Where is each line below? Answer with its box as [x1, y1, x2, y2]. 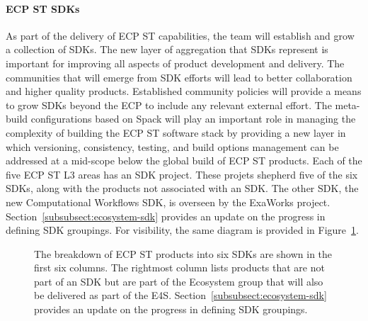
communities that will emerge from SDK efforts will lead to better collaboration [6, 69, 352, 84]
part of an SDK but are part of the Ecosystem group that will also [34, 274, 323, 288]
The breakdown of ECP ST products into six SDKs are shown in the [34, 246, 333, 261]
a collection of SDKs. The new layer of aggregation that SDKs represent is [6, 42, 328, 57]
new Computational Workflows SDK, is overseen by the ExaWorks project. [6, 194, 330, 209]
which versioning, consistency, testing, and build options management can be [6, 139, 339, 154]
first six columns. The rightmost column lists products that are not [34, 260, 325, 275]
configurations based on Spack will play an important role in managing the [30, 111, 356, 126]
